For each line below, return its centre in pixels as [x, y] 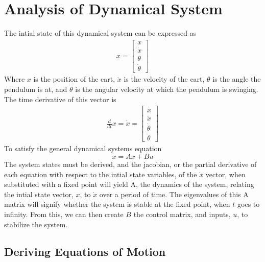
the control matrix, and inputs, [182, 214]
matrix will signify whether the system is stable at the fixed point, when [117, 204]
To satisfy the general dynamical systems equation [83, 148]
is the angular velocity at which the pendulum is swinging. [167, 89]
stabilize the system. [36, 224]
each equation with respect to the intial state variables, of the [101, 174]
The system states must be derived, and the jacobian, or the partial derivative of [130, 164]
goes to [249, 204]
